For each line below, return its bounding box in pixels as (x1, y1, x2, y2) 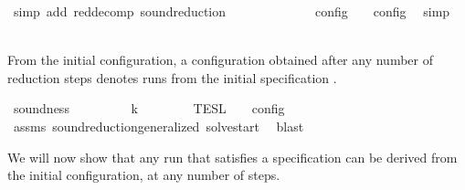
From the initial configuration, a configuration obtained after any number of (7, 50, 433, 69)
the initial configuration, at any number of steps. (7, 165, 280, 185)
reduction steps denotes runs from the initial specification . (7, 68, 337, 87)
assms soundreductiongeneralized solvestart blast (13, 116, 304, 135)
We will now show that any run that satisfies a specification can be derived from (7, 147, 458, 166)
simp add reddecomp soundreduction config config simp (13, 2, 450, 20)
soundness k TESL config (13, 99, 285, 118)
